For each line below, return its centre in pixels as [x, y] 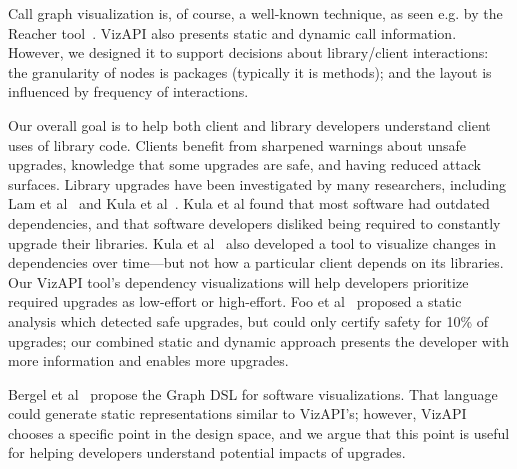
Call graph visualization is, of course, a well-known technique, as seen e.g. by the [255, 13]
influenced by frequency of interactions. [128, 91]
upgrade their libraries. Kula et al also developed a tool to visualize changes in [252, 242]
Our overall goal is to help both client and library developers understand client [249, 124]
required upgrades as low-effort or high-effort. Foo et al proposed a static [235, 301]
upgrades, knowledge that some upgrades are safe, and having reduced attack [244, 164]
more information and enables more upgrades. [148, 360]
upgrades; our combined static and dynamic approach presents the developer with [259, 340]
